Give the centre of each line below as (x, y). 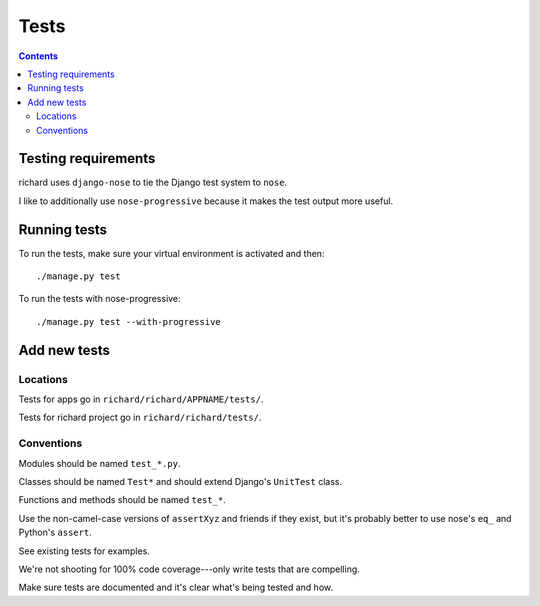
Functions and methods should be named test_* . (122, 500)
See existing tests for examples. (84, 551)
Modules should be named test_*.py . (99, 463)
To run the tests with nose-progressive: (99, 299)
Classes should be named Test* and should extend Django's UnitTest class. (180, 481)
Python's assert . (55, 532)
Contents (38, 56)
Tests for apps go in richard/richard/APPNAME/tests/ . (141, 399)
